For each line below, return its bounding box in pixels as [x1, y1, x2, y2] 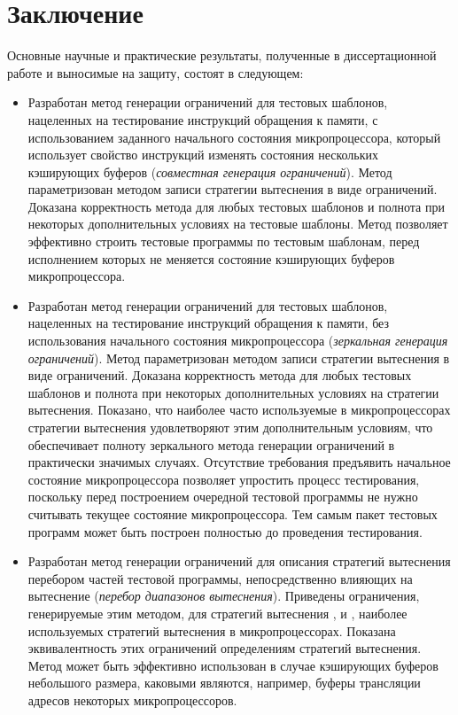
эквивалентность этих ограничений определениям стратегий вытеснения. [27, 639, 422, 657]
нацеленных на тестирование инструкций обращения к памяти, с [27, 110, 378, 128]
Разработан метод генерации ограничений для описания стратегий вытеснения [27, 552, 451, 571]
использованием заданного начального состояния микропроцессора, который [27, 128, 441, 146]
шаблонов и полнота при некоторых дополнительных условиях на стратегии [27, 383, 439, 401]
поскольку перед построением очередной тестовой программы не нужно [27, 487, 418, 506]
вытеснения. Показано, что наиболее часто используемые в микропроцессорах [27, 400, 451, 419]
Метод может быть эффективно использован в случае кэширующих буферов [27, 656, 439, 674]
